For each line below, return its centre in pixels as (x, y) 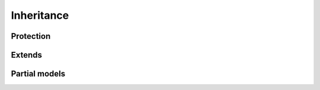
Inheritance (40, 15)
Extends (27, 55)
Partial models (38, 74)
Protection (31, 36)
